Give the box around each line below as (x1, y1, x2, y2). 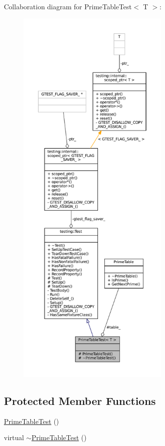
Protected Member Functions (4, 393, 156, 408)
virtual (4, 432, 24, 443)
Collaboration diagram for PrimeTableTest (4, 1, 132, 11)
